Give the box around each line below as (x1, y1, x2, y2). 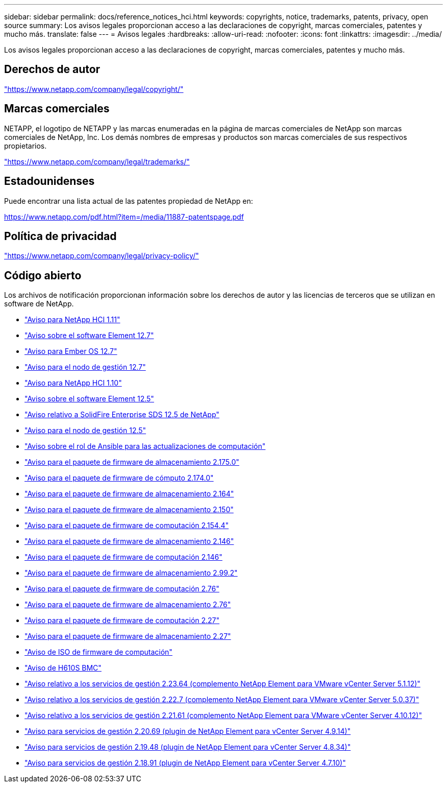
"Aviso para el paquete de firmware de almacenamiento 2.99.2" (24, 568, 238, 578)
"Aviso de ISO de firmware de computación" (24, 648, 172, 657)
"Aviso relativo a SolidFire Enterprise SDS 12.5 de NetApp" (24, 410, 219, 419)
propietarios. (4, 141, 47, 150)
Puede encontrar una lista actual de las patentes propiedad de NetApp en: (4, 196, 253, 205)
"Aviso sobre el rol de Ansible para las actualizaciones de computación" (24, 442, 266, 451)
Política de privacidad (4, 229, 117, 243)
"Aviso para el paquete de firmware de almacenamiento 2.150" (24, 505, 234, 514)
